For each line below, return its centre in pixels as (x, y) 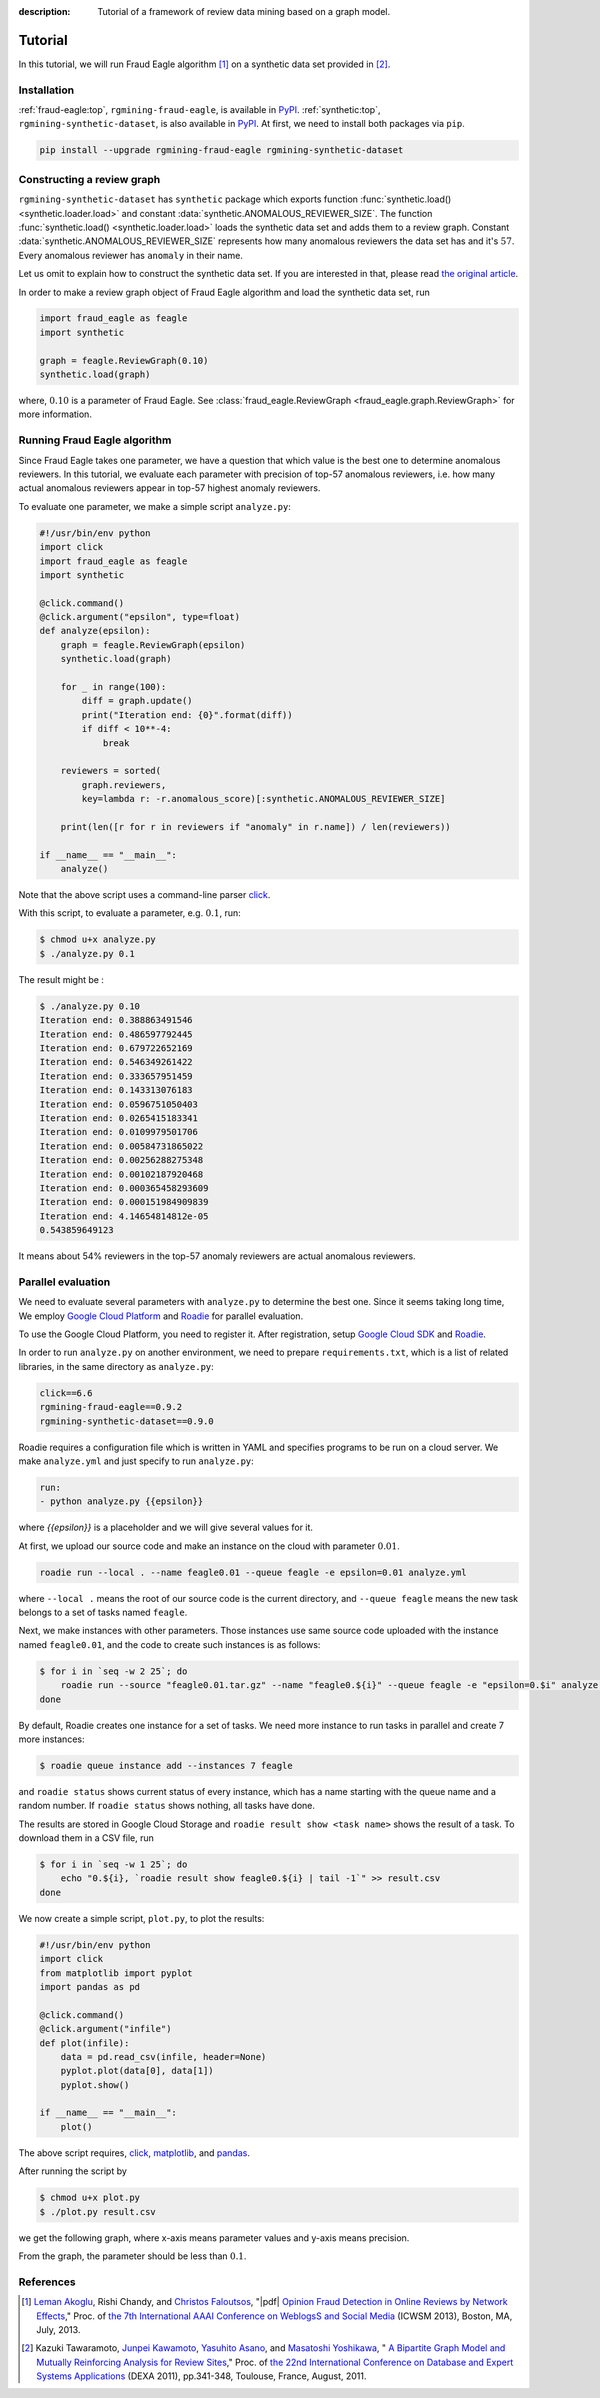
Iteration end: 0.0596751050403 (119, 1104)
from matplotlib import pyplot (116, 1973)
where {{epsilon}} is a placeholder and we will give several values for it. (166, 1527)
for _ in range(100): (113, 687)
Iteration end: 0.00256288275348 (121, 1160)
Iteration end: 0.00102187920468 (121, 1174)
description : (44, 11)
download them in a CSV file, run (86, 1838)
